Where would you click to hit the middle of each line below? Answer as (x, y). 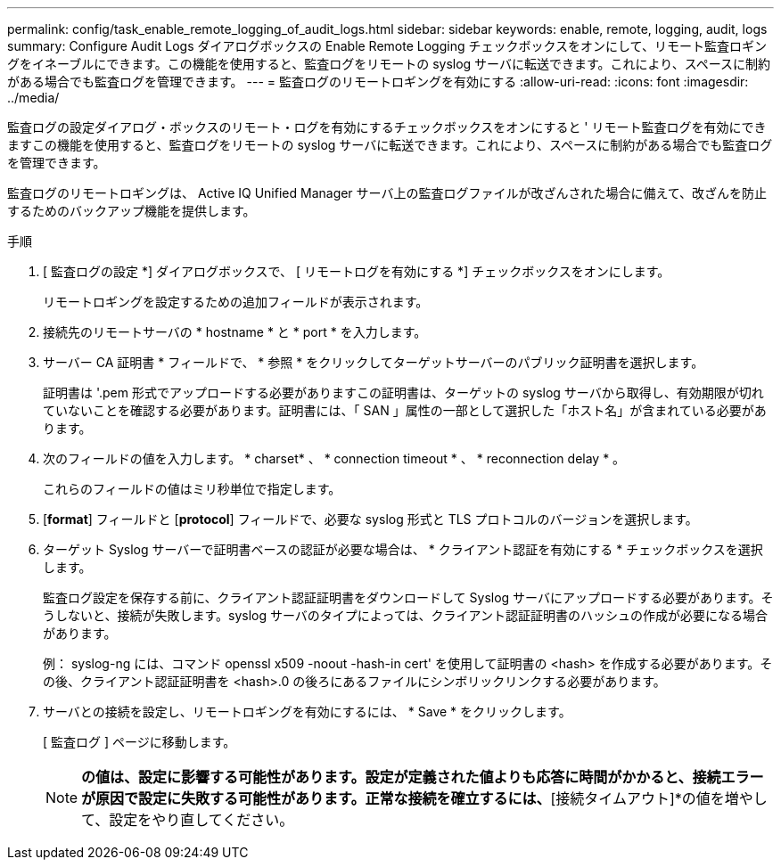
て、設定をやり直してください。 (188, 820)
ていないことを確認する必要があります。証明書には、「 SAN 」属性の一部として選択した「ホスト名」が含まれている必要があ (405, 410)
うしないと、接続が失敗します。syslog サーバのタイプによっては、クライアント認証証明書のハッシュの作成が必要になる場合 (405, 615)
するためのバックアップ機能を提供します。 (132, 211)
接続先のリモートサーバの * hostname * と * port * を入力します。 (235, 332)
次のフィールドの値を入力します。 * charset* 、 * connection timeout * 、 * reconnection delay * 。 (334, 458)
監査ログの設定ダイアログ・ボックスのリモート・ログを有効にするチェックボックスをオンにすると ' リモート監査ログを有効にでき (387, 127)
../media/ (33, 98)
